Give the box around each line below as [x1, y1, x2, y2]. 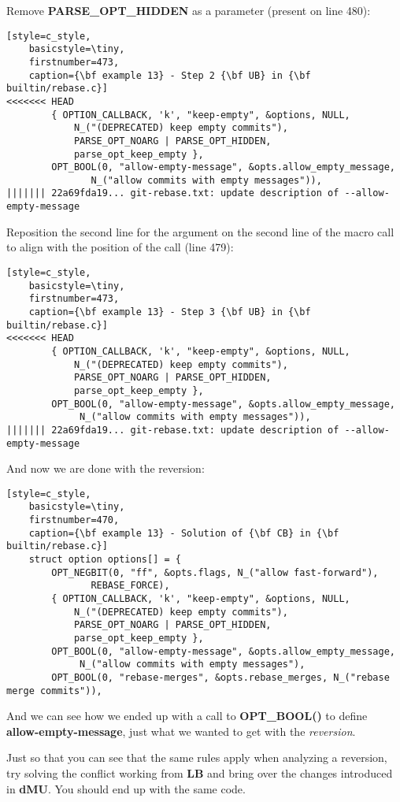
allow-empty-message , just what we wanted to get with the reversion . [6, 722, 356, 739]
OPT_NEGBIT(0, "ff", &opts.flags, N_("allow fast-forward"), [51, 566, 379, 578]
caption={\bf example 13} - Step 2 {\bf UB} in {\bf [28, 69, 311, 81]
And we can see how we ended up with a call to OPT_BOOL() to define [6, 707, 368, 724]
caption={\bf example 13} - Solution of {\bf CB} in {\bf [28, 527, 339, 539]
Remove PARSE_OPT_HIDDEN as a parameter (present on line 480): [6, 2, 371, 18]
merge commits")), [6, 685, 102, 696]
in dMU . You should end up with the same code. [6, 780, 246, 796]
